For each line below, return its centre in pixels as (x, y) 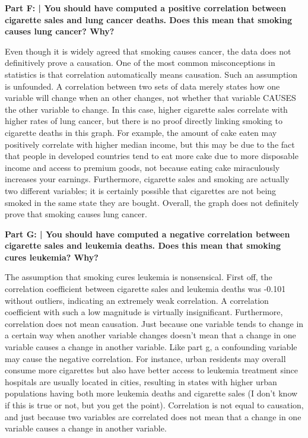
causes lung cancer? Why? (60, 31)
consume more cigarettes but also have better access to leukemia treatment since (152, 370)
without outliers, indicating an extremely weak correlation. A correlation (137, 300)
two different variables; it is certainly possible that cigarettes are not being (141, 190)
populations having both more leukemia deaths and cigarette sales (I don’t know (151, 393)
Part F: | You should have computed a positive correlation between (145, 8)
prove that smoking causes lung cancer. (76, 214)
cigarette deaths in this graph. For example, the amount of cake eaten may (141, 132)
